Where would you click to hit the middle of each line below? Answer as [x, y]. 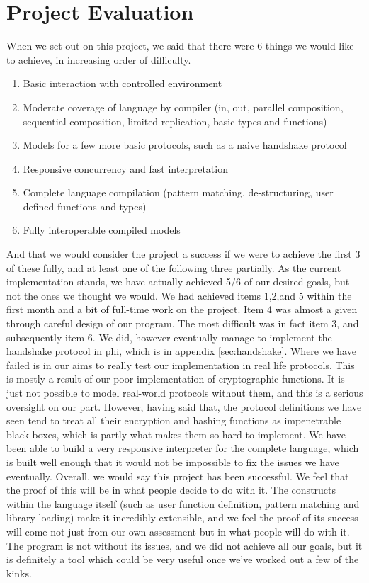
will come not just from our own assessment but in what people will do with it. [178, 531]
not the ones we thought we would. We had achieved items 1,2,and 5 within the [179, 295]
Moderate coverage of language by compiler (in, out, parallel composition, [183, 107]
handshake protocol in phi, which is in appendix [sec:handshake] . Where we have [181, 351]
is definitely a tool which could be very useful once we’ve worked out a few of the [183, 559]
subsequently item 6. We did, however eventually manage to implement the [169, 337]
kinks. [19, 573]
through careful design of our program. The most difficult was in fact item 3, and [183, 323]
